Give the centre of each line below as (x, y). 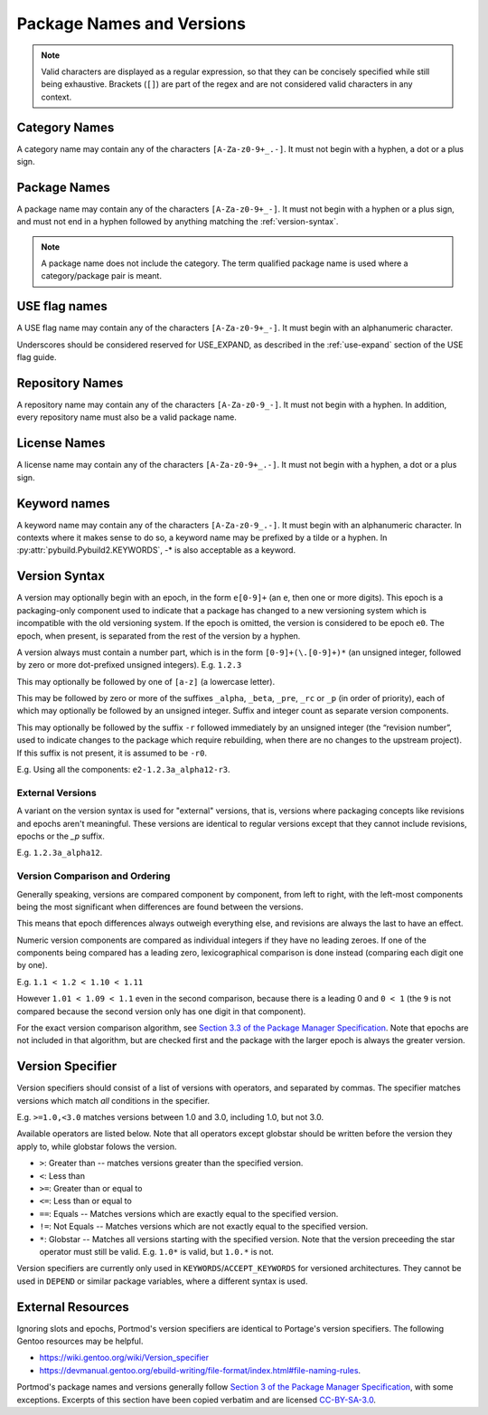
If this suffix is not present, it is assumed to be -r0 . (112, 753)
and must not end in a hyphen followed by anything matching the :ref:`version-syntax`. (178, 222)
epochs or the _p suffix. (61, 836)
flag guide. (37, 357)
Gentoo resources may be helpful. (80, 1341)
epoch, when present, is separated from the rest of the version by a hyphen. (159, 636)
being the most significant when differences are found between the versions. (160, 907)
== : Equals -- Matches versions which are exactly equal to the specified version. (189, 1213)
